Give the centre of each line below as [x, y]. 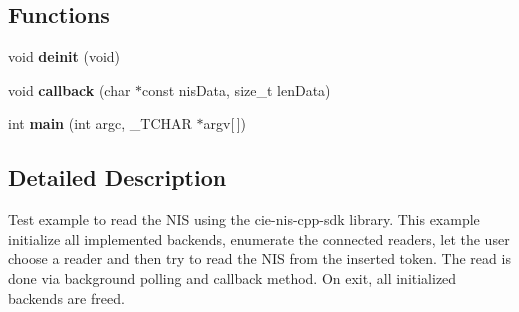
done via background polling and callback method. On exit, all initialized [232, 277]
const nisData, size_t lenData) [236, 89]
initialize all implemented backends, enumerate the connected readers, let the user [259, 238]
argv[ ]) [224, 123]
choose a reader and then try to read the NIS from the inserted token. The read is [259, 258]
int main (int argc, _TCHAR [100, 123]
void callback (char [69, 89]
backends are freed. [66, 297]
